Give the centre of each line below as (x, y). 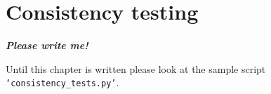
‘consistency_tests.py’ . (62, 82)
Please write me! (47, 45)
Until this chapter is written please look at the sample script (136, 68)
